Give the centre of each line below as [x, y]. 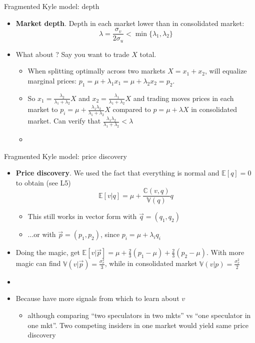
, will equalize [226, 71]
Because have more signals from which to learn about [97, 298]
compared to [132, 109]
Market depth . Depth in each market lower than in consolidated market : [130, 23]
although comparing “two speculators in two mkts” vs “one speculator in [139, 315]
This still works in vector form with [82, 216]
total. [148, 54]
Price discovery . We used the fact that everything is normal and [117, 173]
